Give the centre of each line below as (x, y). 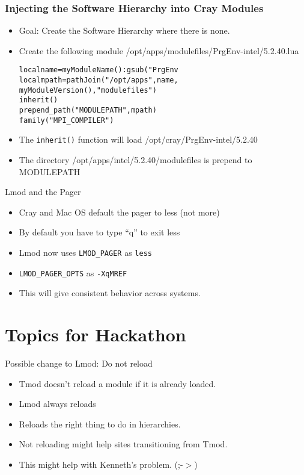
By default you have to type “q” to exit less (99, 232)
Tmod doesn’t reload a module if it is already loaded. (117, 383)
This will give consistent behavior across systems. (110, 293)
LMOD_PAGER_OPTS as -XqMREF (73, 272)
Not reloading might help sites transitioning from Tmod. (123, 444)
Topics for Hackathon (96, 334)
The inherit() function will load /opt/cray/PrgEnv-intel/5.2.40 (138, 139)
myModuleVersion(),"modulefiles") (88, 90)
